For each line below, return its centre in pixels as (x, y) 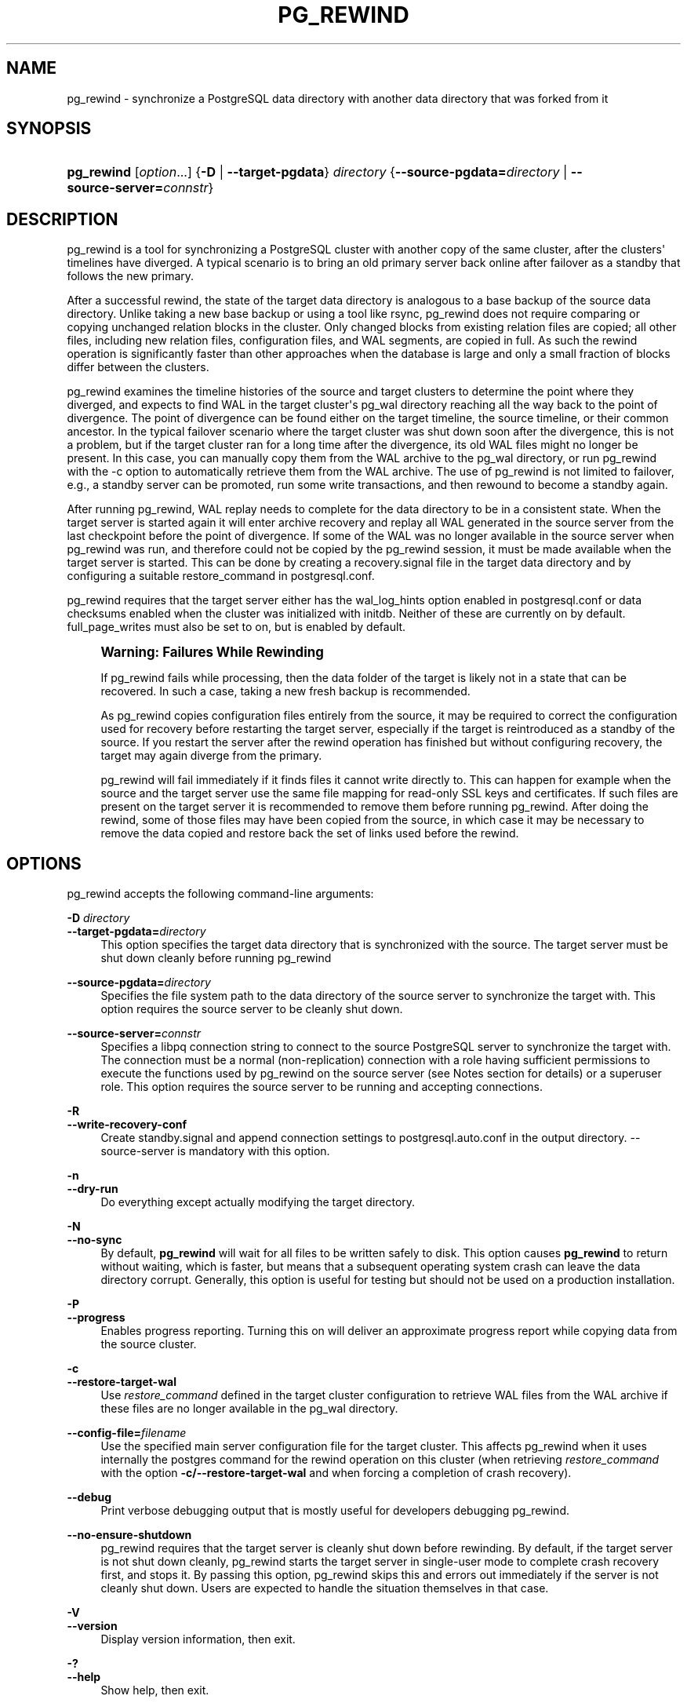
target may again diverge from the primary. (211, 756)
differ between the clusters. (138, 367)
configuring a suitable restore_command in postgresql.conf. (221, 576)
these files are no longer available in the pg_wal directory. (249, 1409)
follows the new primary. (131, 276)
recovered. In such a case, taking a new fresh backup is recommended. (285, 691)
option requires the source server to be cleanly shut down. (252, 1009)
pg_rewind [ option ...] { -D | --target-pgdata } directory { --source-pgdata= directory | (317, 172)
